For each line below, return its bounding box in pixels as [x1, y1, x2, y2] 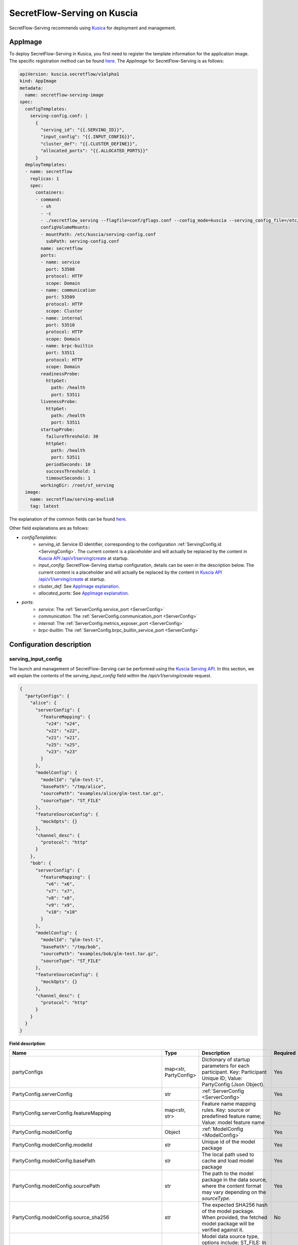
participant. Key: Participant [202, 1068, 267, 1075]
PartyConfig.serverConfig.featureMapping [12, 1110, 111, 1117]
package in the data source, [202, 1176, 267, 1183]
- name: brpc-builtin [40, 343, 93, 349]
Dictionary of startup [202, 1056, 250, 1063]
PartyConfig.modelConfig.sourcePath [12, 1182, 100, 1189]
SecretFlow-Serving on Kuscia [9, 7, 138, 18]
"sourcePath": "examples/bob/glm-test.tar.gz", [40, 951, 159, 957]
